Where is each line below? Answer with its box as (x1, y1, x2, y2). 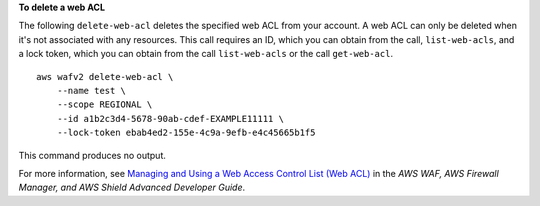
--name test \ (56, 85, 127, 96)
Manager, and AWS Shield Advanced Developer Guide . (18, 181, 246, 194)
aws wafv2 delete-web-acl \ (36, 71, 174, 82)
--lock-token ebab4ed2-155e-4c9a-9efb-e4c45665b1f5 (56, 127, 316, 139)
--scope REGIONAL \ (56, 99, 153, 110)
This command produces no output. (18, 149, 167, 161)
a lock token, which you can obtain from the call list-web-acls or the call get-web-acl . (18, 48, 394, 60)
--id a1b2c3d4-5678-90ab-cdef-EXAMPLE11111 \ (56, 113, 285, 124)
